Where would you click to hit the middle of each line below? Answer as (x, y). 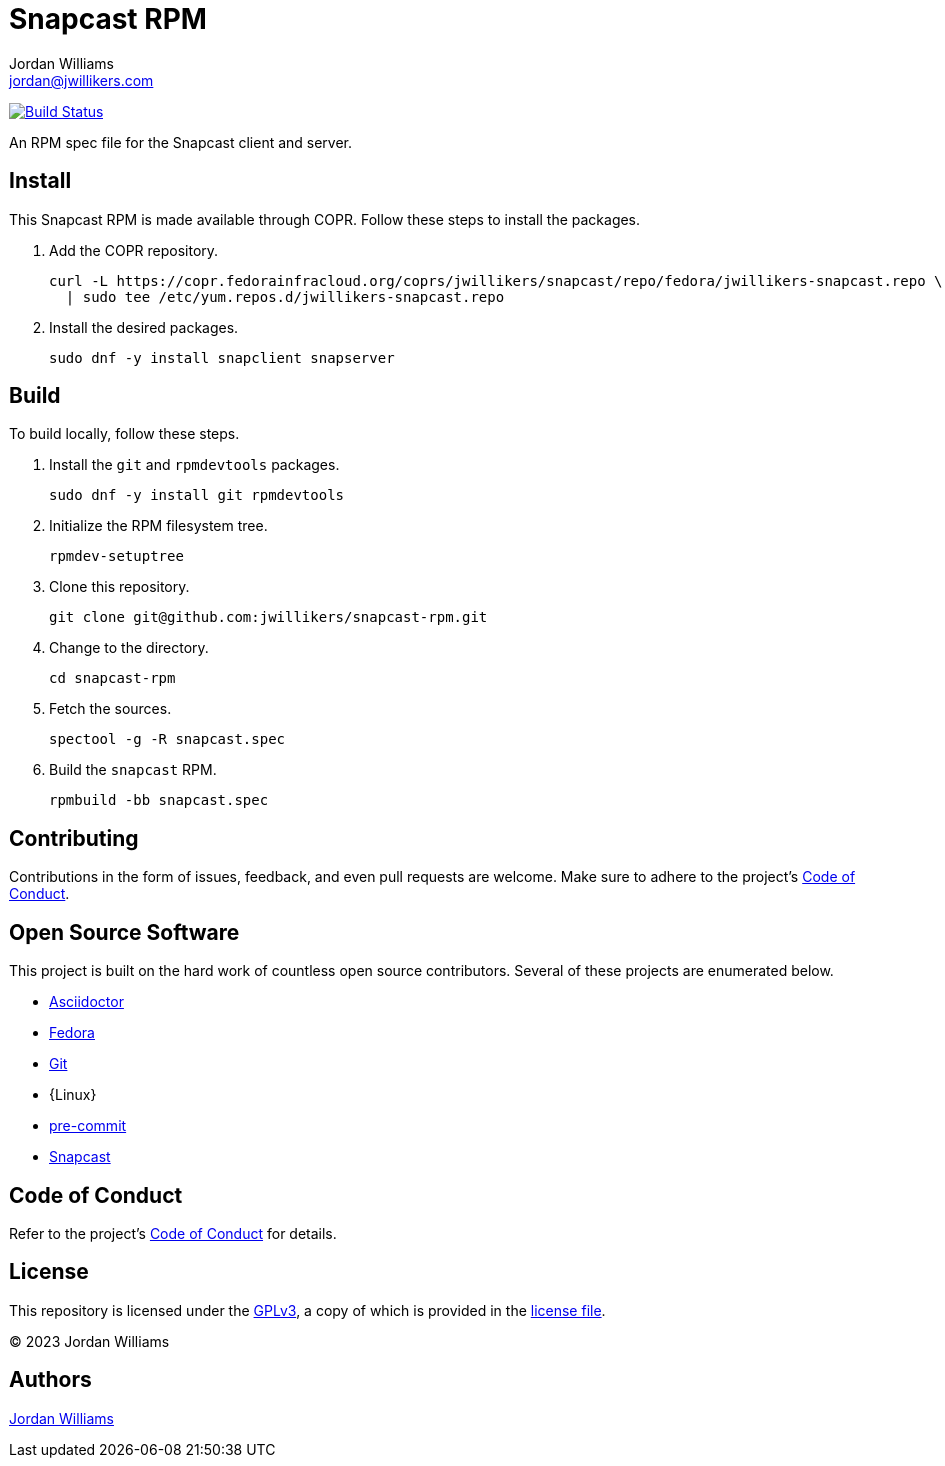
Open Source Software (124, 932)
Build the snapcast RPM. (133, 770)
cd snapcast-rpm (112, 678)
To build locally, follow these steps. (124, 434)
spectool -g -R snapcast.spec (167, 739)
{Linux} (73, 1095)
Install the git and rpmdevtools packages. (194, 465)
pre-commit (88, 1126)
